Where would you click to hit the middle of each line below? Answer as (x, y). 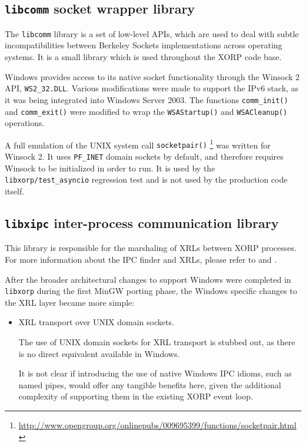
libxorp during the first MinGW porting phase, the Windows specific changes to (151, 291)
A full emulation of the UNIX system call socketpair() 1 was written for (138, 144)
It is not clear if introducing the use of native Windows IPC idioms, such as (155, 373)
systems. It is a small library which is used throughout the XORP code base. (143, 57)
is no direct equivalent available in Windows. (99, 353)
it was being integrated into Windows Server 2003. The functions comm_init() (147, 99)
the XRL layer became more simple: (70, 302)
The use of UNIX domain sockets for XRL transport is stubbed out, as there (157, 342)
